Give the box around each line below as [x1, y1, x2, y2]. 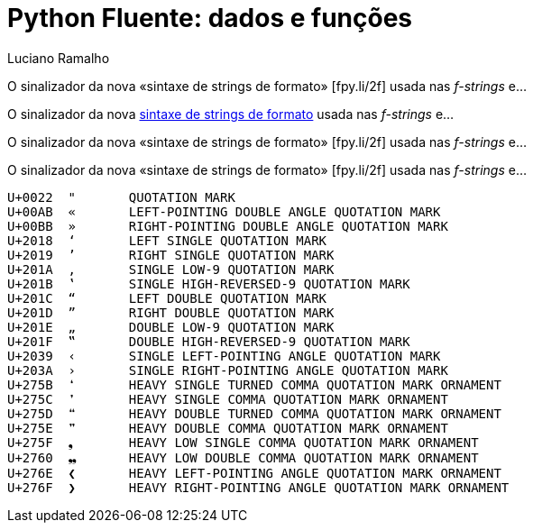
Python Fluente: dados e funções [7, 3, 413, 33]
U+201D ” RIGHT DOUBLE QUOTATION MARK [7, 305, 335, 320]
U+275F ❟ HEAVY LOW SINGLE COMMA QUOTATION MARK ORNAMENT [7, 434, 479, 450]
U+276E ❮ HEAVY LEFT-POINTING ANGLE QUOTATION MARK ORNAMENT [7, 465, 501, 480]
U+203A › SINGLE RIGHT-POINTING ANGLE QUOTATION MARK [7, 362, 448, 378]
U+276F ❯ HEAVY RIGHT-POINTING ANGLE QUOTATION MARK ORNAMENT [7, 480, 510, 495]
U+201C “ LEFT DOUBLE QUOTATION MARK [7, 290, 327, 306]
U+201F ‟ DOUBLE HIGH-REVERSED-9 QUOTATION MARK [7, 334, 410, 349]
